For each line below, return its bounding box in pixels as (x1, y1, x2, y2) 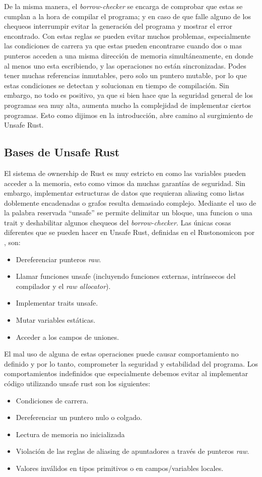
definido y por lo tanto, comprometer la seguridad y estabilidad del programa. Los (4, 358, 258, 369)
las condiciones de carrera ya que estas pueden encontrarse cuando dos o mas (4, 40, 242, 51)
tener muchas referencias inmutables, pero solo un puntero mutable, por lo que (4, 70, 247, 81)
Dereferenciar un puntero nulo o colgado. (16, 412, 142, 423)
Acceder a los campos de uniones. (16, 331, 119, 342)
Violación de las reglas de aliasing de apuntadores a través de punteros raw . (16, 446, 249, 456)
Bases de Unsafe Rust (4, 144, 120, 160)
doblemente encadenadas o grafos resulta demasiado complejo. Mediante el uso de (4, 197, 256, 208)
